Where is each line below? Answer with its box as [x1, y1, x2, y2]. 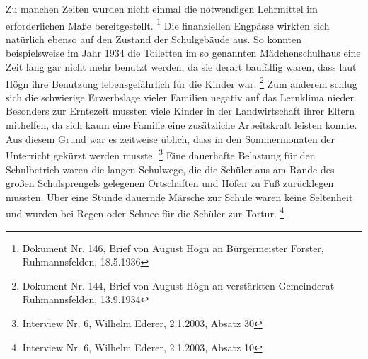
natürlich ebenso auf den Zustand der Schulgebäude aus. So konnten [6, 31, 302, 46]
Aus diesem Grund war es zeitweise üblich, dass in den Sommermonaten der [6, 131, 335, 146]
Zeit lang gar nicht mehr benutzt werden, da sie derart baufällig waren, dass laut [6, 59, 357, 74]
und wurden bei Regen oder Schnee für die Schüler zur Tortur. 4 [6, 204, 284, 220]
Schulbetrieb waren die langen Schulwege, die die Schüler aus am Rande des [6, 161, 335, 176]
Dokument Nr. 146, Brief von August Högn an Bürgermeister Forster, [22, 240, 324, 255]
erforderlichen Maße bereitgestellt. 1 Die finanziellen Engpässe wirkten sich [6, 16, 330, 33]
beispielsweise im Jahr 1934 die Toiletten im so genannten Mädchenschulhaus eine [6, 45, 361, 60]
